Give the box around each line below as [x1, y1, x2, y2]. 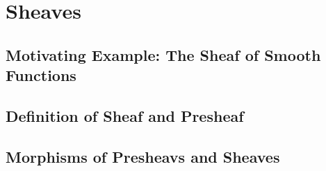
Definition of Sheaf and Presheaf [6, 105, 244, 126]
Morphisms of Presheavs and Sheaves [6, 145, 280, 167]
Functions [6, 64, 76, 86]
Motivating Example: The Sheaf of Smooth [6, 44, 321, 65]
